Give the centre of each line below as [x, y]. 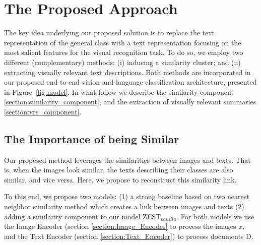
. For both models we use [215, 216]
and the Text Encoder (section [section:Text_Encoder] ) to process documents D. [129, 236]
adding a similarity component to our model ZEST [83, 216]
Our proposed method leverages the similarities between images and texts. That [127, 160]
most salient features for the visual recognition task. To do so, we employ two [124, 52]
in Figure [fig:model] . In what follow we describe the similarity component [119, 91]
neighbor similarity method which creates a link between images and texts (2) [124, 206]
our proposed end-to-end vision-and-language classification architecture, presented [130, 82]
